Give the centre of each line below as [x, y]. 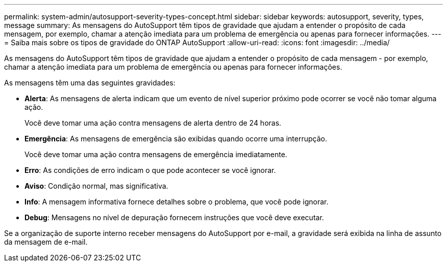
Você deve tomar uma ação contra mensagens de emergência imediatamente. [156, 154]
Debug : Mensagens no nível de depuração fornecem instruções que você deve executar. [174, 217]
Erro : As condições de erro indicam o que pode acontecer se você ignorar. [150, 170]
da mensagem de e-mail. [46, 242]
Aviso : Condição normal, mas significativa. [96, 186]
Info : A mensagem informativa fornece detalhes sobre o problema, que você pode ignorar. [177, 202]
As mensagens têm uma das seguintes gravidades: [90, 83]
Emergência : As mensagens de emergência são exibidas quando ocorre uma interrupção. [176, 139]
